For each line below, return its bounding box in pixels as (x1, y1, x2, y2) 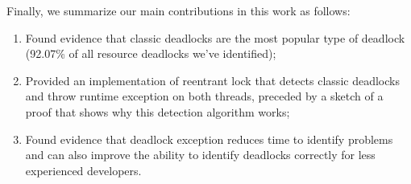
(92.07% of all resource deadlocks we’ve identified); (25, 45, 276, 62)
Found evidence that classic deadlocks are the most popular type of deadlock (25, 29, 405, 46)
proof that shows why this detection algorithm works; (25, 103, 290, 120)
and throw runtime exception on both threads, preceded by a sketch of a (25, 88, 384, 104)
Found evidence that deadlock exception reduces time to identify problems (25, 130, 393, 147)
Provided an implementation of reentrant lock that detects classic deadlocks (25, 72, 400, 88)
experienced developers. (25, 162, 142, 178)
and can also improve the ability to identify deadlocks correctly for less (25, 146, 376, 163)
